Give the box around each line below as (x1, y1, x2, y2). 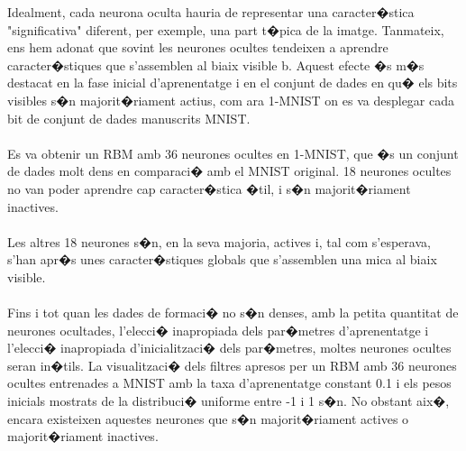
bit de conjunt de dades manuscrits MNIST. (7, 108, 251, 127)
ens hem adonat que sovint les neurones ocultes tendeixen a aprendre (7, 38, 388, 57)
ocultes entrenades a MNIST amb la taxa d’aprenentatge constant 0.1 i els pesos (7, 373, 452, 392)
